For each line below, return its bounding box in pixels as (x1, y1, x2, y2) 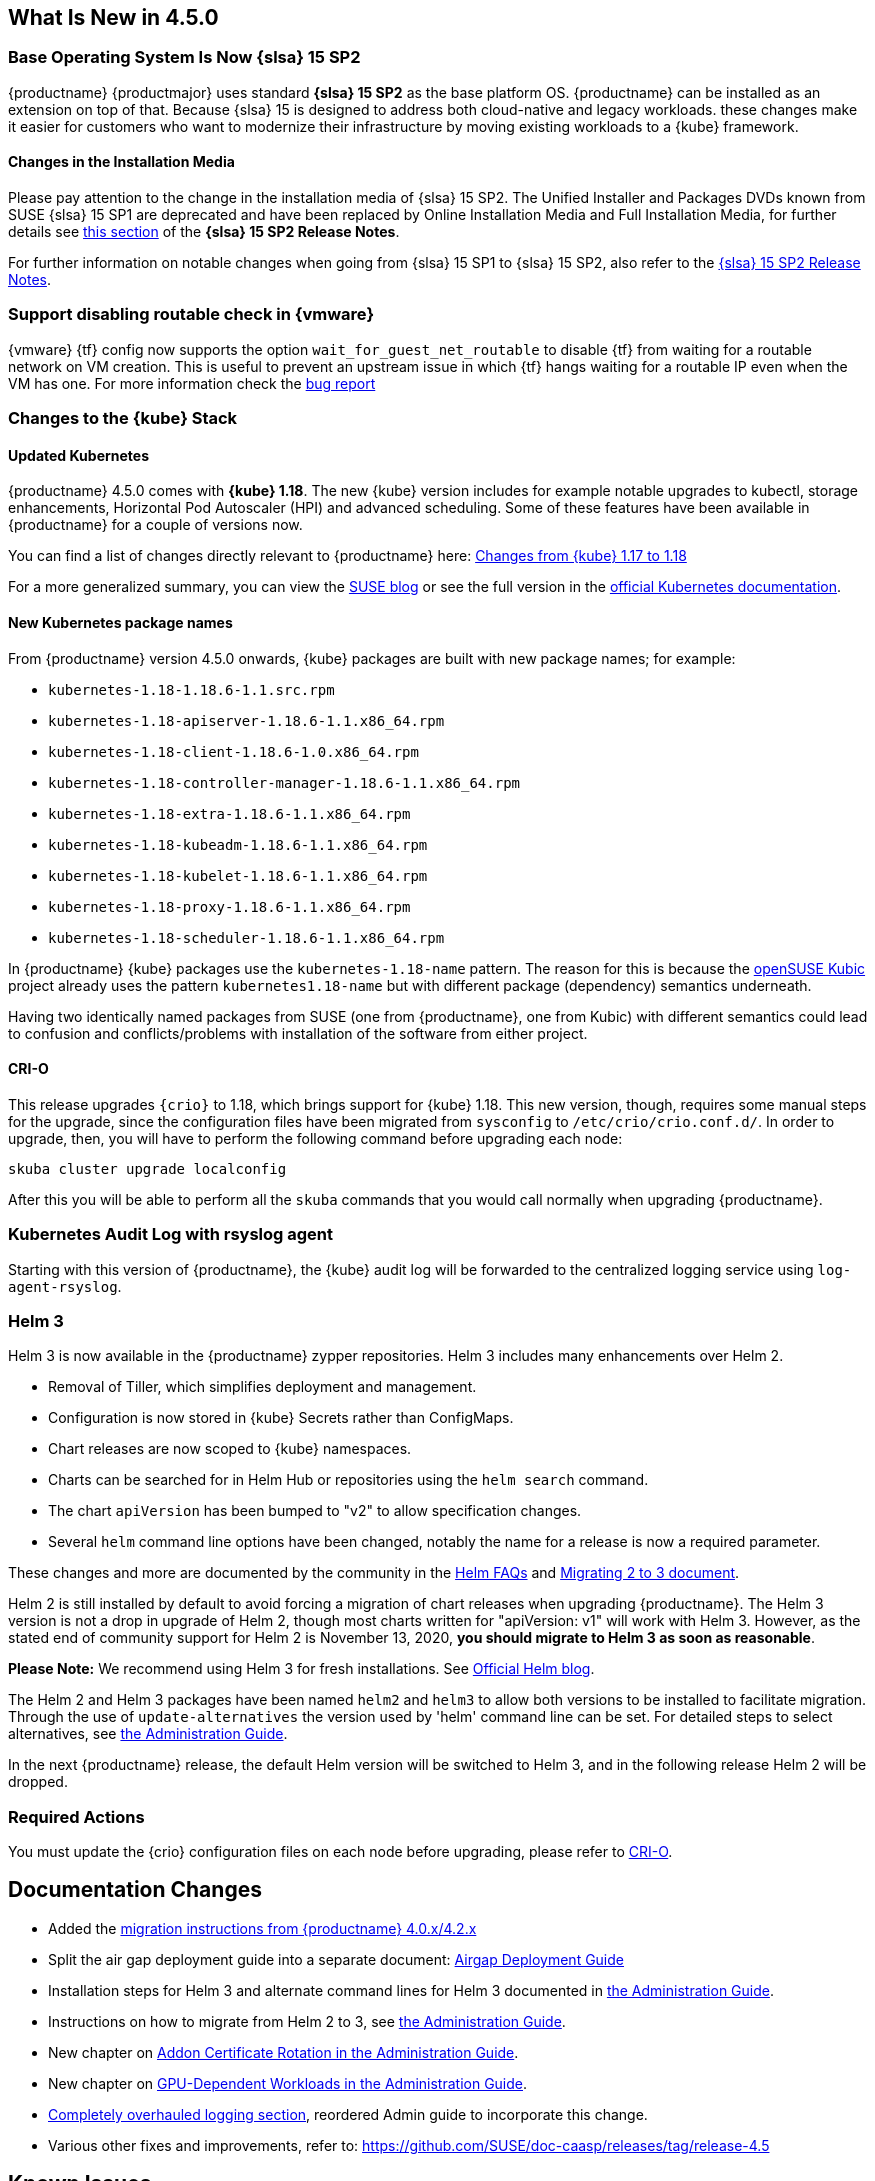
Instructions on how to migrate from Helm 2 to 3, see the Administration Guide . (48, 2012, 566, 2030)
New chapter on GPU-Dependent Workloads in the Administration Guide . (48, 2074, 528, 2092)
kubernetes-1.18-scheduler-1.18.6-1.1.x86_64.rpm (48, 929, 445, 946)
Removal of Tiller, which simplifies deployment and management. (48, 1378, 477, 1396)
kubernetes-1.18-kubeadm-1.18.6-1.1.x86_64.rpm (48, 836, 428, 853)
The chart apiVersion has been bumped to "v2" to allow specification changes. (48, 1502, 582, 1520)
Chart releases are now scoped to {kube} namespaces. (48, 1440, 412, 1458)
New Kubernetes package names (8, 613, 233, 631)
